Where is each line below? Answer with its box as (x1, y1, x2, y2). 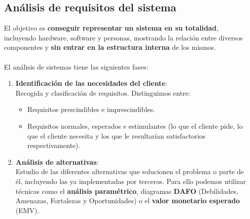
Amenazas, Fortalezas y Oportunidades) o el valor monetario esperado (15, 195, 240, 206)
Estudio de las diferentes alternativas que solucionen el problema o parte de (15, 166, 244, 177)
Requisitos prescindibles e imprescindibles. (27, 104, 155, 114)
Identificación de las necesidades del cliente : (15, 78, 168, 88)
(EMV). (15, 205, 39, 215)
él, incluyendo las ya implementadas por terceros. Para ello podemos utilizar (15, 176, 246, 186)
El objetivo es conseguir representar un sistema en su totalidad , (4, 23, 218, 33)
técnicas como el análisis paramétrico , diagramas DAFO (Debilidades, (15, 185, 238, 196)
